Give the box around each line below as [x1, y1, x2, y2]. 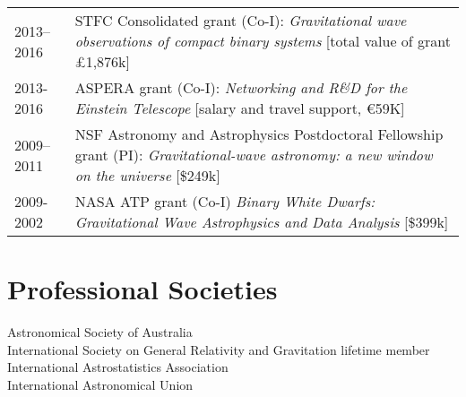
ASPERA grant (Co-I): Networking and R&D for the [74, 77, 408, 98]
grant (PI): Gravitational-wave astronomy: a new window [74, 144, 433, 165]
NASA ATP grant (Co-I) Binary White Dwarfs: [74, 191, 375, 211]
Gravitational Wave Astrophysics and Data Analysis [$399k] [74, 211, 449, 232]
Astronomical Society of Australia [7, 323, 193, 341]
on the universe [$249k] [74, 165, 220, 186]
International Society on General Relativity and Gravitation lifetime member [7, 340, 430, 358]
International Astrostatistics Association [7, 358, 229, 376]
